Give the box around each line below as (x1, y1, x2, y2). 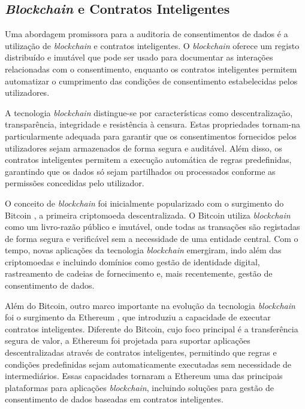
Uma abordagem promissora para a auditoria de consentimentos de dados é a (5, 28, 288, 40)
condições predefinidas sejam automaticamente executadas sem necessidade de (5, 358, 292, 370)
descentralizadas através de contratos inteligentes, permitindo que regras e (5, 346, 277, 359)
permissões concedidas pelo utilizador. (5, 177, 144, 189)
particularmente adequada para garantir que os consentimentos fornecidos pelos (5, 129, 297, 142)
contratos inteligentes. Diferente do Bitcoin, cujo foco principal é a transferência (5, 322, 298, 335)
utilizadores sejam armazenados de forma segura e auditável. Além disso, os (5, 141, 282, 154)
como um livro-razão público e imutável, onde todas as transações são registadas (5, 220, 300, 233)
